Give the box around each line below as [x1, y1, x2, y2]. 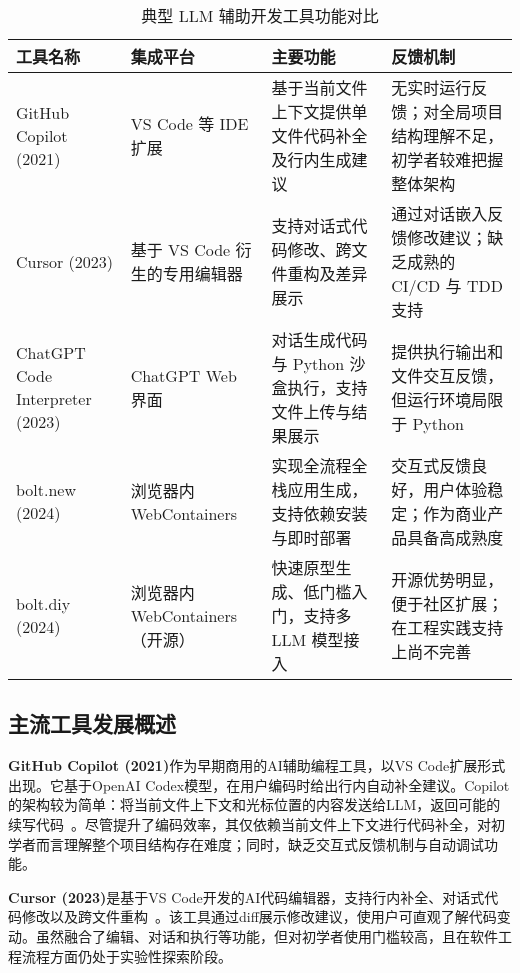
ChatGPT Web [130, 363, 237, 387]
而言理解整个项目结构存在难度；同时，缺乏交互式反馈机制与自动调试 [35, 833, 484, 854]
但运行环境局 [391, 388, 488, 411]
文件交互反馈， [391, 364, 504, 387]
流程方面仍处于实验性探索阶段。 [21, 945, 232, 966]
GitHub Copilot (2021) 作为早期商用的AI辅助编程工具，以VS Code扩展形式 [8, 755, 506, 776]
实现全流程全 [271, 454, 368, 477]
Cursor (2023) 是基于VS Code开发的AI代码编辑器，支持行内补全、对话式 [8, 886, 485, 907]
